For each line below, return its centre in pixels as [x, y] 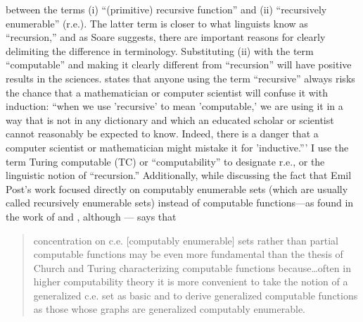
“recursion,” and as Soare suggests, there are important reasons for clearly [166, 37]
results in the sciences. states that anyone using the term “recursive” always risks [180, 78]
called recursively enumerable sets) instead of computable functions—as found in [180, 203]
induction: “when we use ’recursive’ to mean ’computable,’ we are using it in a [174, 106]
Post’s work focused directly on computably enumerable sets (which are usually [177, 188]
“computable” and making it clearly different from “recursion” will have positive [179, 64]
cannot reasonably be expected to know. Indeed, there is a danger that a [162, 134]
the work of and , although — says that [91, 216]
